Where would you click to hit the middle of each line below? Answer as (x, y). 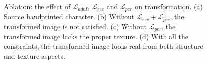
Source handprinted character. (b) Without (69, 16)
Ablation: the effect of (37, 6)
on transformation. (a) (169, 6)
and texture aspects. (35, 55)
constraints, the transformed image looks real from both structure (103, 46)
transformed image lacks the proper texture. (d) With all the (96, 36)
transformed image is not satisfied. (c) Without (75, 26)
